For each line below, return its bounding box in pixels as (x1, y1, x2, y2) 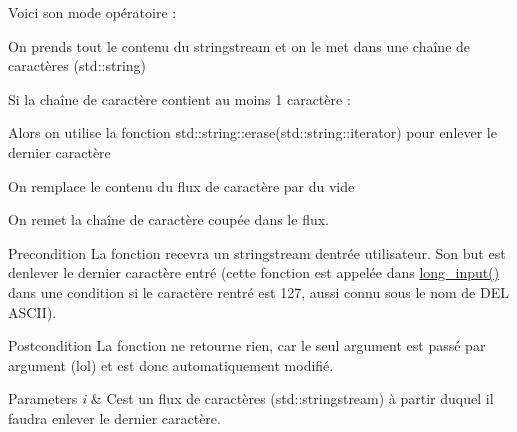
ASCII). (8, 301, 57, 322)
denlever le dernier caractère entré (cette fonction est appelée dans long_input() (8, 262, 500, 283)
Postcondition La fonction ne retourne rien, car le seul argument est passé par (8, 335, 486, 356)
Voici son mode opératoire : (8, 2, 177, 22)
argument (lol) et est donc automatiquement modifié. (8, 354, 334, 375)
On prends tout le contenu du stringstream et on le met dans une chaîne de (8, 35, 471, 56)
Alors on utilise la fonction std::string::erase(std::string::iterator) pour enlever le (8, 122, 497, 143)
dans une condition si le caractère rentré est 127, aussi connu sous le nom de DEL (8, 281, 509, 302)
